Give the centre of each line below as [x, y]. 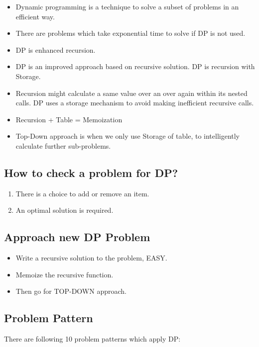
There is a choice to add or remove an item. [82, 193]
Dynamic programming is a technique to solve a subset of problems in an [127, 6]
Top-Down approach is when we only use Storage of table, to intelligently [128, 136]
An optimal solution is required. [65, 210]
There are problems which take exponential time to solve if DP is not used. [130, 33]
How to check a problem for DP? [91, 172]
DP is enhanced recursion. [56, 49]
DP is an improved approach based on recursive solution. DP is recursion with [135, 66]
